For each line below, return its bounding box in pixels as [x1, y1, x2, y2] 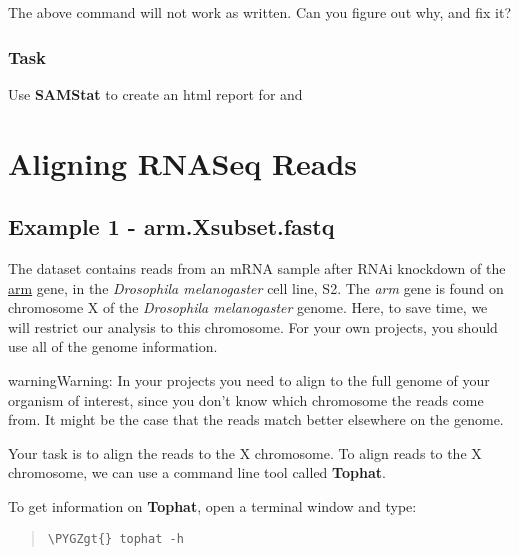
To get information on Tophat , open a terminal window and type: [8, 495, 417, 516]
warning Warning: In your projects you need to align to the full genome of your [8, 369, 490, 390]
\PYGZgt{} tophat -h [47, 531, 184, 546]
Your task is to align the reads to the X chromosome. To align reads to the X [8, 442, 482, 463]
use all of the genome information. [8, 336, 218, 357]
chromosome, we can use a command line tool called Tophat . [8, 462, 386, 483]
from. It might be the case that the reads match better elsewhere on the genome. [8, 409, 504, 430]
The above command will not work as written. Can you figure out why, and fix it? [8, 2, 512, 22]
